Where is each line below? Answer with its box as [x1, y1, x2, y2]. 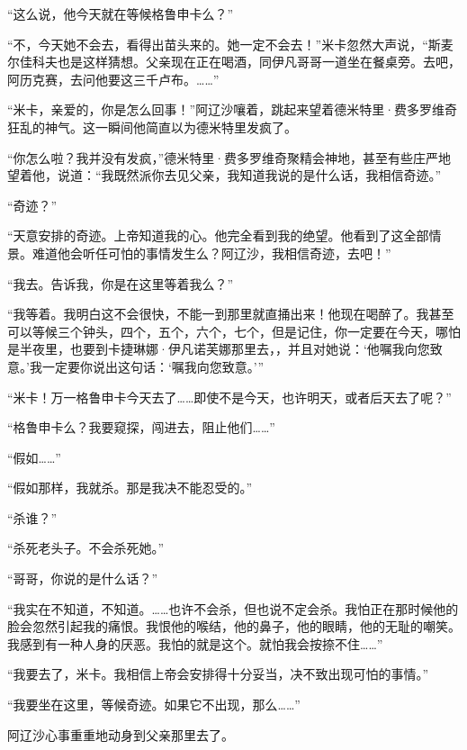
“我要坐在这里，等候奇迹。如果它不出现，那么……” [7, 695, 301, 714]
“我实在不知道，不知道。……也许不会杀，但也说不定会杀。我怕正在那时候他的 [7, 599, 459, 618]
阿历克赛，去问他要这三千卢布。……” [7, 69, 220, 88]
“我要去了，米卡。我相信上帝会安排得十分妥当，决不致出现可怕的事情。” [7, 664, 429, 683]
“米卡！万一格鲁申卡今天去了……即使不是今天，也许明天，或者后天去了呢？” [7, 387, 452, 406]
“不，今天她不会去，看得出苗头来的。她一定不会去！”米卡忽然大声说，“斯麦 [7, 34, 454, 53]
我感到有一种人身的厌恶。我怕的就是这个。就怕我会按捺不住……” [7, 634, 383, 653]
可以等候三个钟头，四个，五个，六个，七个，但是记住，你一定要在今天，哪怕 [7, 321, 461, 340]
